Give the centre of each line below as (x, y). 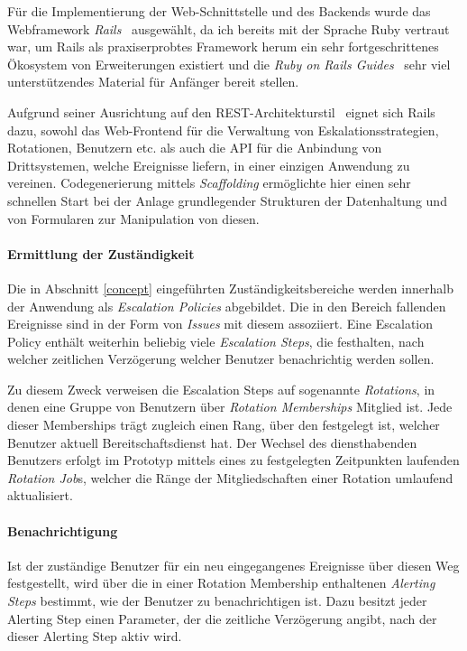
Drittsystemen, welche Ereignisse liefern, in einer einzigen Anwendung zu (209, 165)
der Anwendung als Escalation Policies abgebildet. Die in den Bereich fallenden (227, 306)
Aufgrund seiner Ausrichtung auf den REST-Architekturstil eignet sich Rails (221, 112)
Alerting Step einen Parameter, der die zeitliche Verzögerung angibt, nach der (222, 618)
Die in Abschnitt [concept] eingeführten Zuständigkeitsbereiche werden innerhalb (230, 288)
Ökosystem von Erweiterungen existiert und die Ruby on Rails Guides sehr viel (229, 64)
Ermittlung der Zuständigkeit (101, 253)
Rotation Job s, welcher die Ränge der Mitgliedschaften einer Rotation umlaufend (230, 477)
